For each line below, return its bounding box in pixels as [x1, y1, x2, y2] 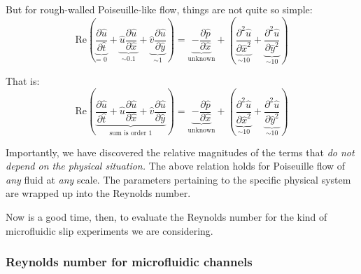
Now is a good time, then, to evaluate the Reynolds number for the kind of [6, 210, 327, 224]
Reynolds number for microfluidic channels [6, 253, 253, 270]
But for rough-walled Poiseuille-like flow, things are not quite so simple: [6, 2, 313, 16]
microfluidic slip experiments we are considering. [6, 223, 213, 238]
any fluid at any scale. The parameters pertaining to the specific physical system [6, 172, 351, 186]
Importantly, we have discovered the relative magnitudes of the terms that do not [6, 144, 355, 159]
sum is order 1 [109, 129, 153, 137]
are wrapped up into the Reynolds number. [6, 186, 191, 200]
